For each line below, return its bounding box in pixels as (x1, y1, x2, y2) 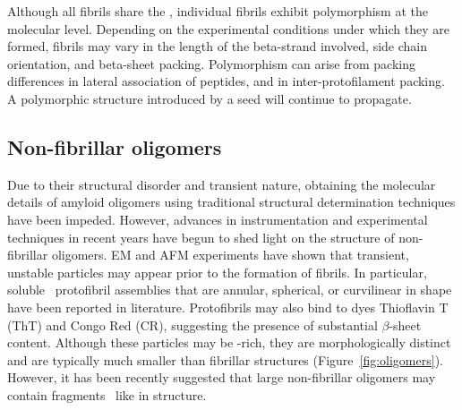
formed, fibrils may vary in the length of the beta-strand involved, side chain (7, 37, 428, 56)
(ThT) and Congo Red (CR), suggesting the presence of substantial (7, 315, 378, 334)
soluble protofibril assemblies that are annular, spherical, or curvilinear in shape (7, 280, 452, 299)
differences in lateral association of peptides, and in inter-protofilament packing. (7, 72, 445, 90)
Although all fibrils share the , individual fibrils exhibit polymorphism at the (7, 2, 428, 20)
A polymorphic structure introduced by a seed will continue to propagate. (7, 89, 412, 107)
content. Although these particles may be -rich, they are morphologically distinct (7, 333, 451, 352)
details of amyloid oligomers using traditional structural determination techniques (7, 192, 456, 211)
